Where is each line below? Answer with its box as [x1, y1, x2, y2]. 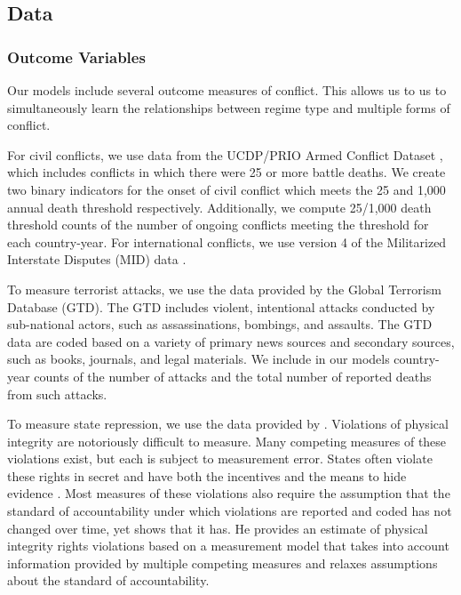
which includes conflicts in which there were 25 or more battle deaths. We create [7, 163, 446, 181]
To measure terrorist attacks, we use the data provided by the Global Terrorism [7, 279, 441, 298]
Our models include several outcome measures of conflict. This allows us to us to [7, 81, 447, 99]
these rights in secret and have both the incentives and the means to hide [7, 466, 407, 485]
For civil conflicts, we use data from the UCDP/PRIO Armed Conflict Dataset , [7, 145, 443, 164]
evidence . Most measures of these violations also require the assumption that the [7, 484, 450, 503]
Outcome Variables [7, 45, 146, 68]
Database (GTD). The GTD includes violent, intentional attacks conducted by [7, 297, 435, 316]
